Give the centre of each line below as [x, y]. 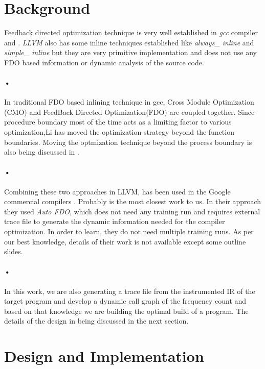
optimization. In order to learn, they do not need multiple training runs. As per [129, 231]
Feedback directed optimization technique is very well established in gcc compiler [131, 32]
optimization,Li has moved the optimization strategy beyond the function [119, 132]
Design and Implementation [104, 356]
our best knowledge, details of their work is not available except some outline [125, 241]
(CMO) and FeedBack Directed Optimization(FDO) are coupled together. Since [129, 112]
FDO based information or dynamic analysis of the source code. [104, 62]
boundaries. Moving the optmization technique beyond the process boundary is [128, 142]
